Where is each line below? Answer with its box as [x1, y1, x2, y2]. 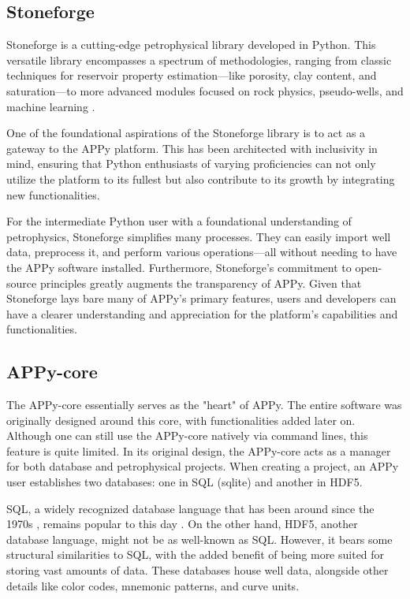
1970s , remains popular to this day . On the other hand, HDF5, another [6, 515, 358, 532]
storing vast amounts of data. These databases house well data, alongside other [6, 562, 389, 579]
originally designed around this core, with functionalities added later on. [6, 411, 356, 428]
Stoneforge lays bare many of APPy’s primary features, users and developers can [6, 290, 397, 307]
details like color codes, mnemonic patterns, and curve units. [6, 577, 300, 593]
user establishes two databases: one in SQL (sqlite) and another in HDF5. [6, 474, 363, 490]
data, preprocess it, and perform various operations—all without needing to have [6, 244, 397, 260]
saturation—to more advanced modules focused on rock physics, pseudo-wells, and [6, 82, 404, 99]
